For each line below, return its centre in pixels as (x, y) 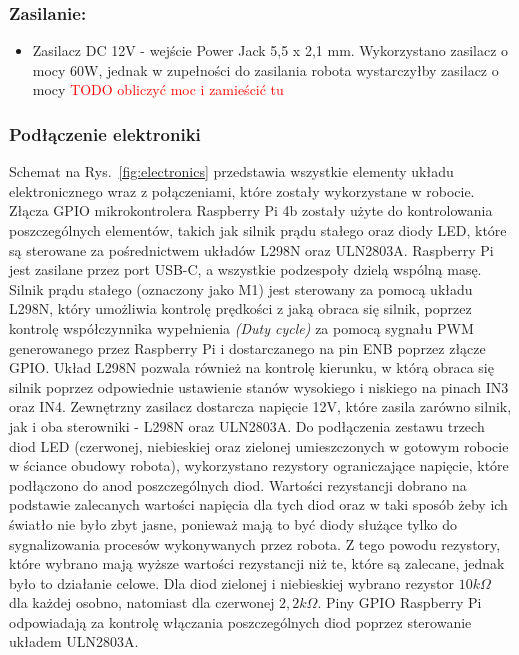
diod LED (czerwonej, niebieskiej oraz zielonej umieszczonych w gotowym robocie (259, 445)
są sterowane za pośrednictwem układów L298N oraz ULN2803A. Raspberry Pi (251, 249)
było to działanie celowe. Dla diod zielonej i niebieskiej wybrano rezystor (232, 582)
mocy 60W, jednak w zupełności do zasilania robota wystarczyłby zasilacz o (265, 69)
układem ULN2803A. (74, 641)
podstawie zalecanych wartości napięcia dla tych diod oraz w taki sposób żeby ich (258, 504)
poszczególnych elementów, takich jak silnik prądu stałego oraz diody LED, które (258, 230)
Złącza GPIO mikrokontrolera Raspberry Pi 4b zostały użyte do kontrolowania (251, 210)
